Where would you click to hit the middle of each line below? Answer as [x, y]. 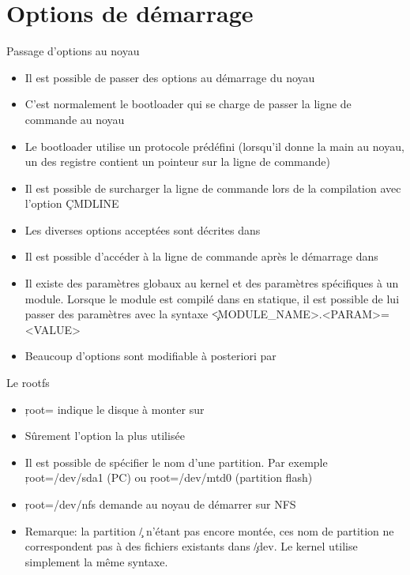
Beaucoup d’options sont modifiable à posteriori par [150, 356]
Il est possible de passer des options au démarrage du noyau [170, 77]
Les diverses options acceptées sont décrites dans [143, 229]
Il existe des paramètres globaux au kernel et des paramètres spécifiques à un [212, 283]
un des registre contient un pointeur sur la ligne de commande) [177, 162]
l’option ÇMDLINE [72, 203]
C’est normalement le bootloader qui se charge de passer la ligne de [188, 104]
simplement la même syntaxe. [96, 561]
